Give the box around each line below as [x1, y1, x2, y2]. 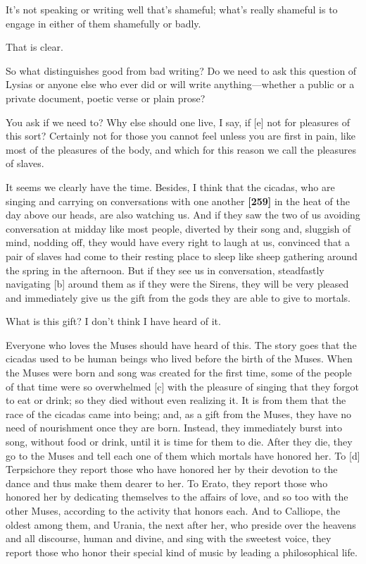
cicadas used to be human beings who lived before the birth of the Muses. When [6, 351, 353, 366]
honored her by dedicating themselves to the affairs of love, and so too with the [6, 489, 348, 504]
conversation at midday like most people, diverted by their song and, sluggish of [6, 221, 351, 235]
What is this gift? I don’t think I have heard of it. [6, 314, 221, 329]
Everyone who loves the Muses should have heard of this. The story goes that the [6, 337, 357, 352]
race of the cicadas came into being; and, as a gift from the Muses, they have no [6, 406, 352, 421]
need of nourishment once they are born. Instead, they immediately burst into [6, 420, 342, 435]
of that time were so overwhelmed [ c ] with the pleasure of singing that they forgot [6, 379, 360, 393]
